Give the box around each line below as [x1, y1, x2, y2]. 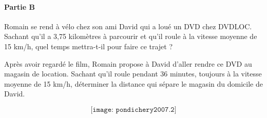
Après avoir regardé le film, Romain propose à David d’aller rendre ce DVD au [4, 58, 252, 69]
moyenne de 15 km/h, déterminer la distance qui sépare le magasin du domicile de [4, 78, 263, 89]
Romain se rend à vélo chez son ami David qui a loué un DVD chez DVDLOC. [4, 21, 252, 31]
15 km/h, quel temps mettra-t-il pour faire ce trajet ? [4, 41, 173, 51]
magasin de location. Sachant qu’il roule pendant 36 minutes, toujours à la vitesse [4, 68, 262, 79]
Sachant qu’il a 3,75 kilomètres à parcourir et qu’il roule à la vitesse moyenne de [4, 31, 257, 42]
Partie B [4, 1, 35, 12]
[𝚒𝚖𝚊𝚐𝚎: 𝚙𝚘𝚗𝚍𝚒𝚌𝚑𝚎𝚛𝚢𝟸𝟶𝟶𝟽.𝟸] [90, 106, 177, 113]
